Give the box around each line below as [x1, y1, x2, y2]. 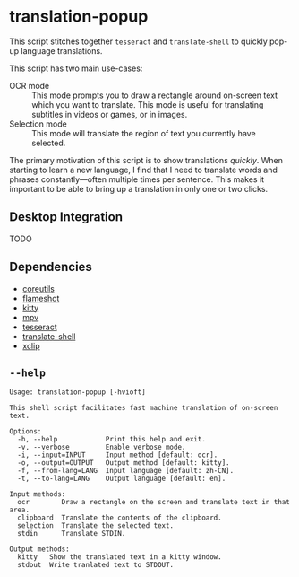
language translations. [21, 45, 103, 56]
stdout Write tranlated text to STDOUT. [17, 561, 175, 570]
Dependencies [9, 259, 92, 275]
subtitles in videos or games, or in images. [31, 109, 188, 119]
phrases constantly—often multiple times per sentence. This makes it [9, 173, 265, 185]
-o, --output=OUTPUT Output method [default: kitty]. [17, 459, 230, 468]
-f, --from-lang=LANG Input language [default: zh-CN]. [17, 467, 235, 476]
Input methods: [9, 490, 66, 499]
